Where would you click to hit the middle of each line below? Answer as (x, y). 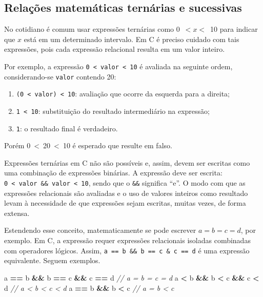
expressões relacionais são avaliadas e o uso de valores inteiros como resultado (126, 193)
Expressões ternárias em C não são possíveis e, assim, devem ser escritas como (127, 162)
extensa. (17, 213)
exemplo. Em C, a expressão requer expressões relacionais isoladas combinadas (127, 240)
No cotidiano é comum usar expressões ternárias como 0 (92, 29)
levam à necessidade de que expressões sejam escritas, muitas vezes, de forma (125, 203)
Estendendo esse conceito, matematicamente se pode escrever (100, 230)
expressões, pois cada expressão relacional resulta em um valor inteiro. (115, 49)
